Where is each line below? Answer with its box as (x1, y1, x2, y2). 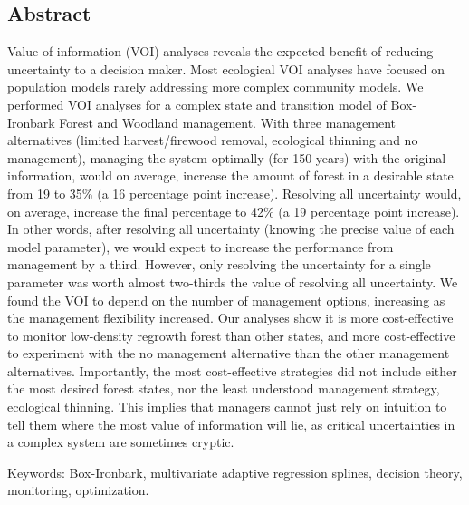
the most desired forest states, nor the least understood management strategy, (7, 379, 440, 398)
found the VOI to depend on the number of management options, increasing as (7, 290, 445, 309)
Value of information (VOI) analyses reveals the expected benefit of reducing (7, 42, 434, 61)
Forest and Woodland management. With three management (59, 112, 397, 131)
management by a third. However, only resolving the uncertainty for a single (7, 255, 431, 274)
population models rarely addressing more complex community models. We (7, 77, 424, 96)
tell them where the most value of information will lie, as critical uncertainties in (7, 414, 455, 433)
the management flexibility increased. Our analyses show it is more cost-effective (7, 308, 454, 327)
